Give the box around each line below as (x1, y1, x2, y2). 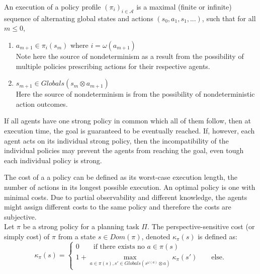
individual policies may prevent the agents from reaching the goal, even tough (4, 145, 244, 156)
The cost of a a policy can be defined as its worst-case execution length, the (4, 172, 237, 182)
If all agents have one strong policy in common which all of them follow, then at (4, 115, 251, 126)
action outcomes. (16, 98, 68, 109)
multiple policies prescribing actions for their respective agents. (16, 60, 210, 71)
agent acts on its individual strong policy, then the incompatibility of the (4, 135, 229, 146)
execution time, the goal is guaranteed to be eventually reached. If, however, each (4, 125, 255, 135)
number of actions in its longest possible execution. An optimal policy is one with (4, 181, 255, 192)
